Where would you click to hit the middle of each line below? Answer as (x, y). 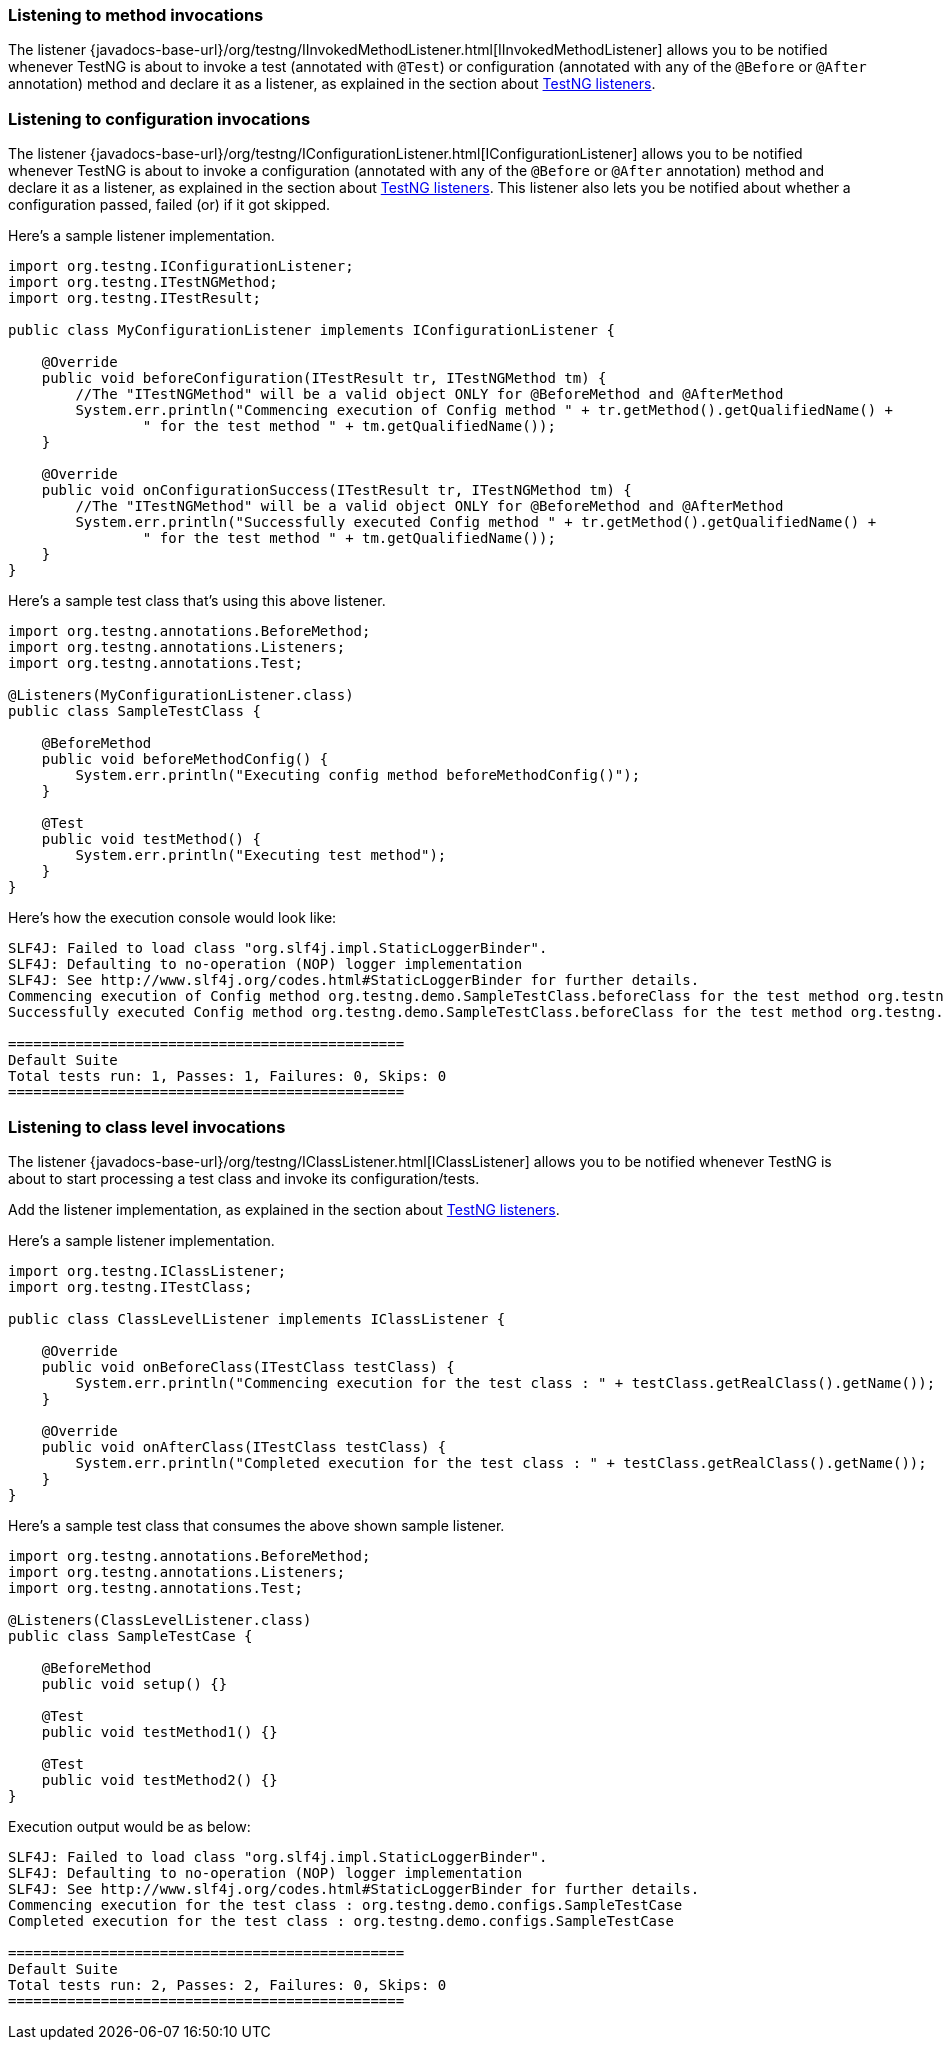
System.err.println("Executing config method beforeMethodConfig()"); (358, 775)
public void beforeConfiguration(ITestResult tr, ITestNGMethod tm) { (324, 378)
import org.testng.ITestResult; (134, 298)
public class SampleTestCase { (130, 1635)
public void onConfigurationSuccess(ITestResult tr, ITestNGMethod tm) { (336, 490)
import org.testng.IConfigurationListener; (181, 266)
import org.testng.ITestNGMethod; (143, 282)
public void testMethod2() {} (159, 1779)
